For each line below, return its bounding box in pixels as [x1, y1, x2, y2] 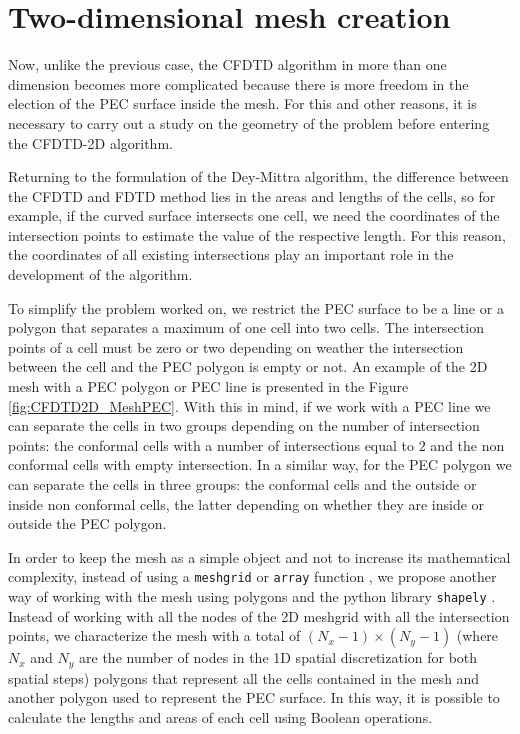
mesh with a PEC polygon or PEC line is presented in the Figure [8, 376, 409, 397]
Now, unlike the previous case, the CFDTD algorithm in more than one [8, 54, 447, 75]
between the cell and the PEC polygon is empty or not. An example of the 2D [8, 356, 488, 377]
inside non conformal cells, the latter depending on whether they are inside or [8, 493, 485, 514]
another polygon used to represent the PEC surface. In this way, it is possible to [8, 687, 500, 708]
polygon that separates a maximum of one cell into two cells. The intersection [8, 317, 484, 338]
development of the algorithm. [8, 264, 193, 285]
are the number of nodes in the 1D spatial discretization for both [79, 647, 478, 668]
